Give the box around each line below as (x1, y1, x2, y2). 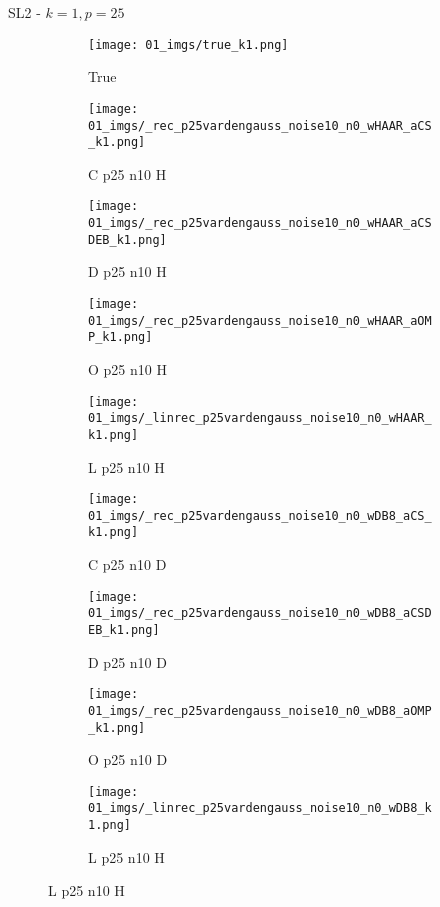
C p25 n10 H (88, 163, 167, 184)
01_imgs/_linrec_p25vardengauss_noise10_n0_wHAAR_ (88, 411, 432, 426)
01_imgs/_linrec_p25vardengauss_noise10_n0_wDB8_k (88, 801, 432, 816)
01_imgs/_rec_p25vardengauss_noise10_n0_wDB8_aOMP (88, 703, 432, 718)
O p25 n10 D (88, 749, 168, 770)
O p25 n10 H (88, 358, 167, 379)
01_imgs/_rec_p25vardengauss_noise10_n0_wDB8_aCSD (88, 606, 432, 621)
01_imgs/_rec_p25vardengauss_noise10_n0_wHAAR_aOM (88, 313, 432, 328)
